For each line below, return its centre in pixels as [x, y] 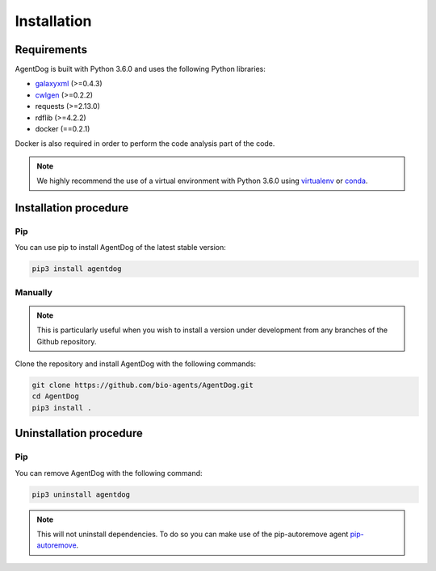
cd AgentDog [56, 396]
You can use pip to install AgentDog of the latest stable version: [120, 248]
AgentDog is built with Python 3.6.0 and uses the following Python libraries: [140, 69]
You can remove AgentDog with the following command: [109, 473]
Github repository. [67, 341]
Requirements [51, 50]
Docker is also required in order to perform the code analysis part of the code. [145, 144]
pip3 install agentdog [77, 269]
